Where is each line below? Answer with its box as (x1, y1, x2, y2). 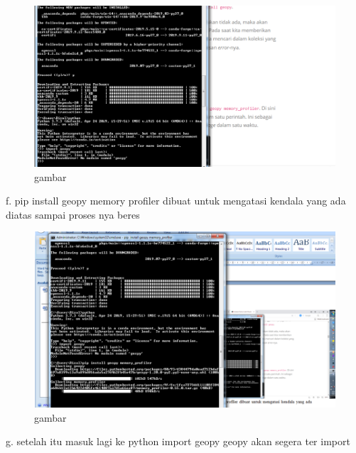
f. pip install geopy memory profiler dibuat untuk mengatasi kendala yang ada (6, 193, 346, 208)
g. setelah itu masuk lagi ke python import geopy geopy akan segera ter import (6, 434, 350, 449)
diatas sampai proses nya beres (6, 207, 140, 222)
